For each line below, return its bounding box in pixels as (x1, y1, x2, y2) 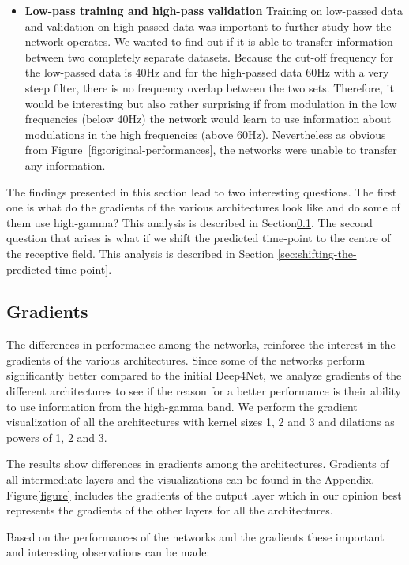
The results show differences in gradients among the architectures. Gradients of (6, 455, 389, 472)
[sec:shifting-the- (277, 245, 357, 261)
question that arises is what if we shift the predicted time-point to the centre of (6, 230, 391, 246)
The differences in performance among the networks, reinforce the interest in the (6, 336, 396, 353)
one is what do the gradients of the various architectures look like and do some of (6, 199, 400, 215)
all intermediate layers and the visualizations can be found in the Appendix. (6, 471, 375, 488)
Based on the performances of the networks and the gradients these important (6, 528, 385, 544)
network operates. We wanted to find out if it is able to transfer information (24, 33, 393, 50)
